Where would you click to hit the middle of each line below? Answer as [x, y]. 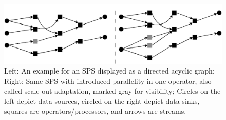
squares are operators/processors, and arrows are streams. [95, 111]
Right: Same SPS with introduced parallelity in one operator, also [108, 80]
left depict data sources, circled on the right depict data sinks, [102, 101]
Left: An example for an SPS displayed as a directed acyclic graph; [109, 71]
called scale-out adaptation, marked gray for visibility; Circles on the [112, 91]
